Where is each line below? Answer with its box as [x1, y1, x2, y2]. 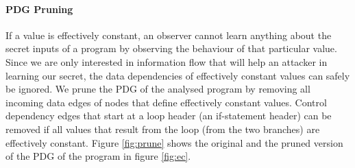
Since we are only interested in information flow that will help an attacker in [5, 54, 328, 69]
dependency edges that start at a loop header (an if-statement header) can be [5, 108, 332, 123]
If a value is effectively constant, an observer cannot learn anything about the [5, 27, 332, 42]
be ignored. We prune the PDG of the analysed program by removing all [5, 82, 310, 96]
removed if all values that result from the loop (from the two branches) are [5, 121, 320, 136]
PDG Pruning [5, 1, 73, 16]
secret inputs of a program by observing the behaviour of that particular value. [5, 41, 337, 56]
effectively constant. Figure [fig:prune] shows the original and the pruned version [5, 135, 343, 149]
